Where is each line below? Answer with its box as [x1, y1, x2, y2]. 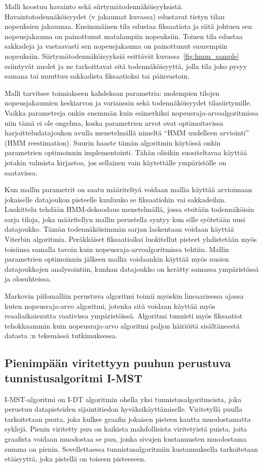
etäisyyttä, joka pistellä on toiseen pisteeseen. [5, 453, 146, 464]
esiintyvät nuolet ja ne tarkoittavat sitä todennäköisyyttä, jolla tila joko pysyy [5, 60, 247, 71]
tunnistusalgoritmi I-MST [5, 370, 143, 385]
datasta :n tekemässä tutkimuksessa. [5, 330, 118, 341]
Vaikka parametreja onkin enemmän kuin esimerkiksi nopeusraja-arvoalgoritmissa [5, 107, 258, 118]
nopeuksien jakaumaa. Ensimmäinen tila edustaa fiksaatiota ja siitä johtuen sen [5, 21, 252, 31]
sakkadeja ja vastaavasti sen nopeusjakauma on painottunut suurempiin [5, 41, 228, 51]
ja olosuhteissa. [5, 273, 52, 284]
